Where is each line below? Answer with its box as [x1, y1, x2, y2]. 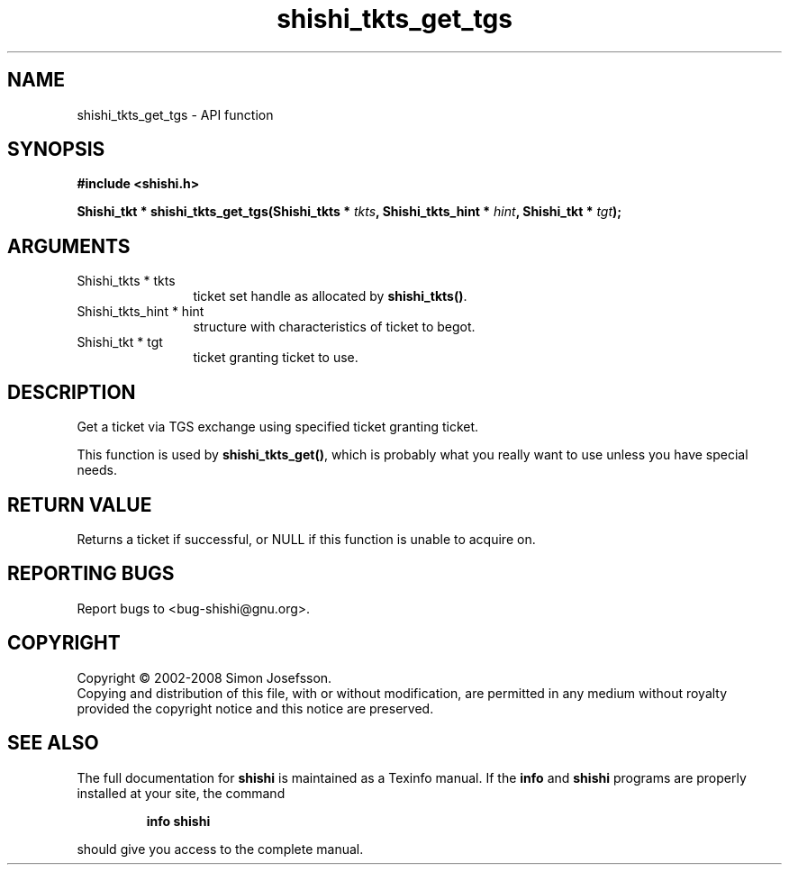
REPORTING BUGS [7, 562, 175, 586]
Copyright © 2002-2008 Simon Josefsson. [77, 669, 332, 686]
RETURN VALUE [7, 493, 152, 516]
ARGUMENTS [7, 234, 131, 258]
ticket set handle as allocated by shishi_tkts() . [193, 288, 467, 304]
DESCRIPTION [7, 380, 136, 404]
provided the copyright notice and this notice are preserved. [77, 700, 434, 716]
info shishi [146, 813, 211, 829]
